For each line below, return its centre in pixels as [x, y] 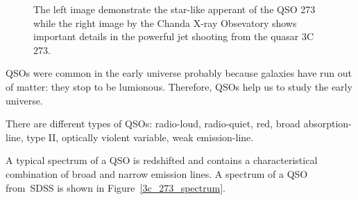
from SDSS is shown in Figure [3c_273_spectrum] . [116, 187]
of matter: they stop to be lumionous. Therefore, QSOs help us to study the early [179, 86]
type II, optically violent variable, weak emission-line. [140, 137]
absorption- [327, 124]
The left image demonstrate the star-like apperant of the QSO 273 [174, 9]
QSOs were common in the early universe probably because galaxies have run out [179, 73]
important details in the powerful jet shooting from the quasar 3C [174, 36]
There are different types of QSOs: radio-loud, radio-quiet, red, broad [153, 124]
